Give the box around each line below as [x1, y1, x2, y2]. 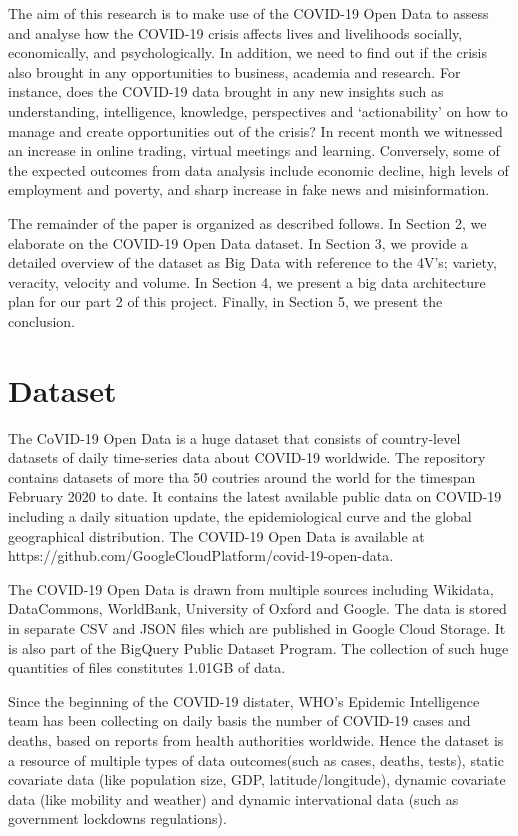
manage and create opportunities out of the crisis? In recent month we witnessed [8, 120, 503, 141]
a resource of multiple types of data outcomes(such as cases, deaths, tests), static [8, 749, 504, 770]
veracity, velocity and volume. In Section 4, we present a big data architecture [8, 271, 486, 292]
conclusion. [8, 310, 75, 331]
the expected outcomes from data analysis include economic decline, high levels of [8, 159, 509, 180]
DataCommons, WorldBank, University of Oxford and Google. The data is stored [8, 598, 507, 619]
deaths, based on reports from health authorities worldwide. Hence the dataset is [8, 729, 504, 750]
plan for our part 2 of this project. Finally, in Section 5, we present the [8, 291, 443, 312]
